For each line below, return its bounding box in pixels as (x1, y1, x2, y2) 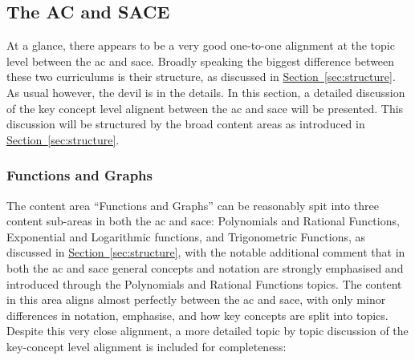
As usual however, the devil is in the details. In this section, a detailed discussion (6, 83, 405, 100)
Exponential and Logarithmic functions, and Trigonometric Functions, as (6, 228, 366, 245)
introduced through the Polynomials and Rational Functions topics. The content (6, 275, 402, 292)
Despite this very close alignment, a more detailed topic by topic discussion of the (6, 322, 409, 339)
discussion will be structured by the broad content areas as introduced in (6, 115, 365, 132)
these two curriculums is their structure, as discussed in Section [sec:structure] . (6, 68, 396, 85)
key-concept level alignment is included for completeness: (6, 338, 287, 354)
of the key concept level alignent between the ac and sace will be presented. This (6, 99, 404, 116)
